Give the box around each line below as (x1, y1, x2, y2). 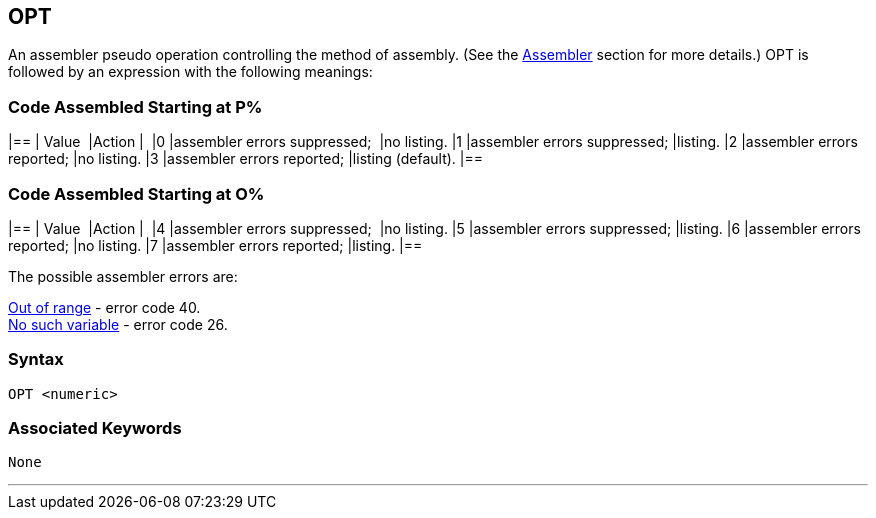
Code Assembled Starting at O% (8, 183, 265, 204)
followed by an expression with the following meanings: (8, 63, 373, 81)
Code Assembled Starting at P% (8, 96, 263, 117)
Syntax (8, 349, 64, 370)
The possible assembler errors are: (8, 267, 238, 285)
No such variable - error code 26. (8, 315, 228, 333)
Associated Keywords (8, 418, 182, 439)
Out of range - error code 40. (8, 298, 201, 316)
